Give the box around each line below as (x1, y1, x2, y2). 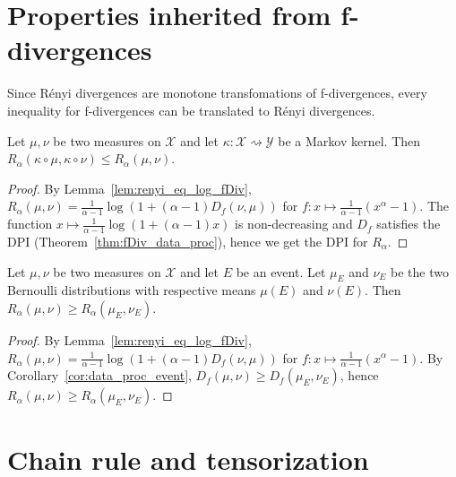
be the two (391, 262, 449, 281)
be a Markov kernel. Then (278, 131, 421, 150)
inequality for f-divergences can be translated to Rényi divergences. (7, 100, 375, 119)
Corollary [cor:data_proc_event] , (7, 366, 192, 385)
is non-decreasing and (235, 214, 353, 233)
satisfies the (376, 214, 441, 233)
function (7, 214, 53, 233)
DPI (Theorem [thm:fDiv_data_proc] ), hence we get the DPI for (7, 231, 368, 250)
